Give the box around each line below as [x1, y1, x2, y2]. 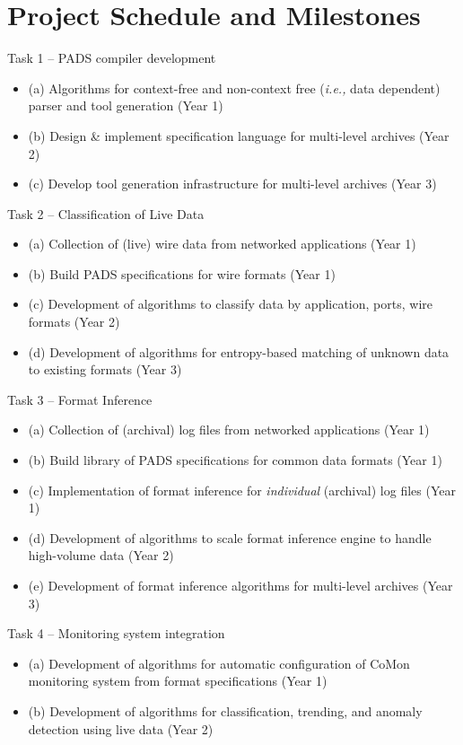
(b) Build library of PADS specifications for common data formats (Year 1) [28, 451, 442, 469]
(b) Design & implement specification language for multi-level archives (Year [28, 126, 450, 145]
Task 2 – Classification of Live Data [7, 204, 205, 223]
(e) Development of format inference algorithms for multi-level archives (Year [28, 576, 453, 594]
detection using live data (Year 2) [28, 719, 214, 738]
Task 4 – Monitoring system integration [7, 624, 225, 643]
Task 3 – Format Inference [7, 390, 153, 408]
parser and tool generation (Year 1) [28, 96, 223, 115]
